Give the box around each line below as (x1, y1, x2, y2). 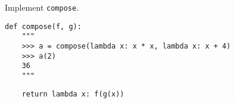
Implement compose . (5, 1, 79, 13)
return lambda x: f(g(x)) (21, 89, 124, 98)
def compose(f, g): (5, 22, 82, 31)
